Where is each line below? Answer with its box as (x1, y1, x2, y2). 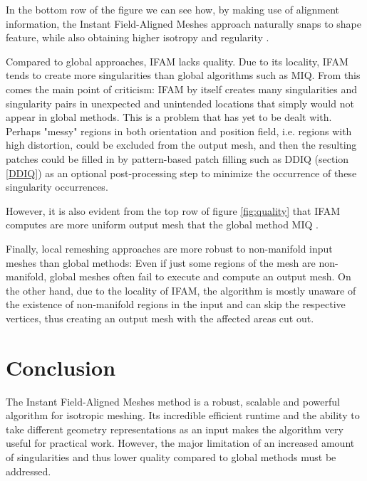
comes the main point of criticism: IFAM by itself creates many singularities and (6, 81, 358, 96)
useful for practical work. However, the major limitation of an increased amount (6, 435, 355, 450)
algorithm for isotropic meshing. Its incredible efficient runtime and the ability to (6, 408, 360, 423)
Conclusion (6, 352, 116, 381)
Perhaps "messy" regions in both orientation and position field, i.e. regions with (6, 123, 352, 138)
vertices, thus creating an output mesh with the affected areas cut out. (6, 310, 314, 325)
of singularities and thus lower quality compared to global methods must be (6, 449, 336, 464)
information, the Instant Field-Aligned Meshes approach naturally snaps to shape (6, 16, 361, 31)
